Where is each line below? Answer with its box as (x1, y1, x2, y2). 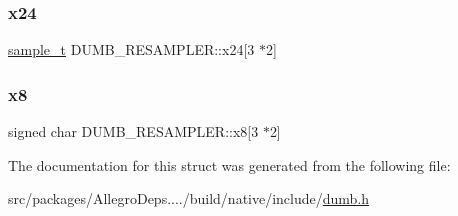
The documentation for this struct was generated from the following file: (8, 154, 451, 175)
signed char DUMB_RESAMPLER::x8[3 (8, 121, 259, 142)
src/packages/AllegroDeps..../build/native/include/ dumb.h (8, 188, 370, 209)
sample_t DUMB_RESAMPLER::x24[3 (8, 39, 255, 60)
